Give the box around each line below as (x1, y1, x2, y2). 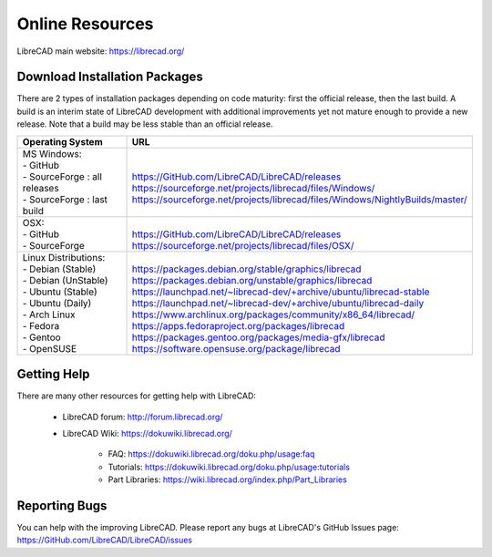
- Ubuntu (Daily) (22, 296, 92, 309)
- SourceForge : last (22, 192, 108, 205)
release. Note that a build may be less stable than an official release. (16, 119, 273, 129)
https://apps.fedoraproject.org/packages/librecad (131, 319, 345, 332)
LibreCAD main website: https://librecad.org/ (16, 46, 185, 57)
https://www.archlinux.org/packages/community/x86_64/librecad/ (131, 308, 415, 321)
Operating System (22, 135, 104, 148)
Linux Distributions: (22, 251, 106, 263)
